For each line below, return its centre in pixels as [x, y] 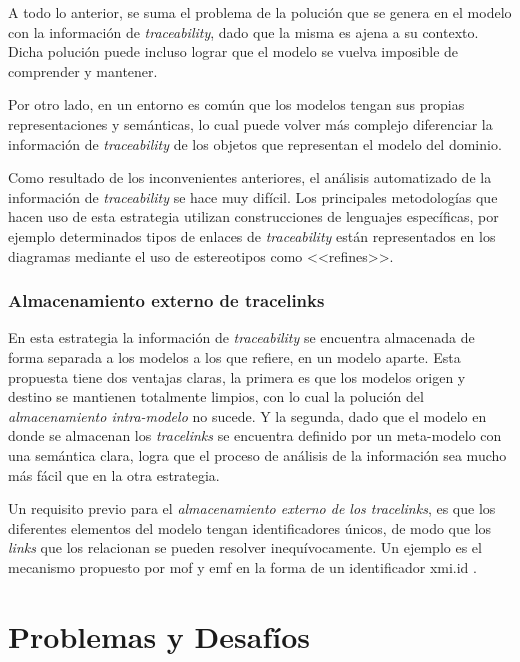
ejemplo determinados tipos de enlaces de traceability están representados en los [252, 235]
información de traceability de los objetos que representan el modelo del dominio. [255, 143]
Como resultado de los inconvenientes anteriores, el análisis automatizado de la [250, 177]
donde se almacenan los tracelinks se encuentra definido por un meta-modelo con [255, 435]
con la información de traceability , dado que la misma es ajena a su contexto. [243, 31]
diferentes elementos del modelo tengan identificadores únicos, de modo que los [250, 527]
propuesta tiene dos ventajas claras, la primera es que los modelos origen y [237, 376]
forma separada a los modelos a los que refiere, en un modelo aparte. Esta [234, 356]
